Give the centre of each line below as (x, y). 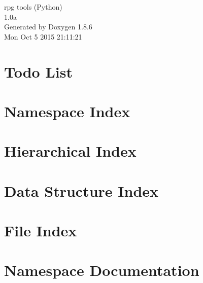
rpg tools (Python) (33, 7)
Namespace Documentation (102, 270)
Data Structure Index (81, 190)
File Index (41, 231)
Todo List (38, 71)
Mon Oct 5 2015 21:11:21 (43, 36)
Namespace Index (67, 111)
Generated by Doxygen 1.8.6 (48, 27)
